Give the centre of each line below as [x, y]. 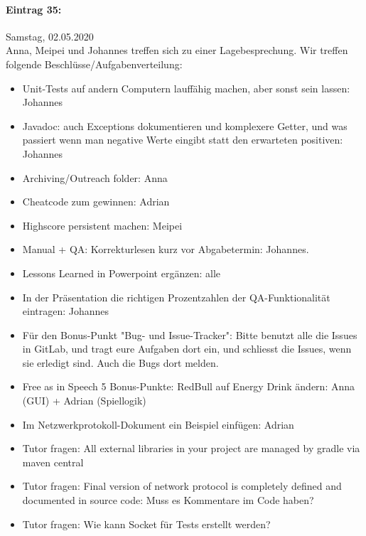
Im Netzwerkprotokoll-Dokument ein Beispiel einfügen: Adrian [158, 424]
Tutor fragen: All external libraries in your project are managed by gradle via [191, 448]
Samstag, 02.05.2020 [50, 36]
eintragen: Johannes [66, 311]
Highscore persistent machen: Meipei [102, 225]
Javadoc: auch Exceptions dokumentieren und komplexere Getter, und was [185, 125]
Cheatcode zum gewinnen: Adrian [96, 202]
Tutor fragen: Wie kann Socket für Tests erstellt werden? [146, 524]
